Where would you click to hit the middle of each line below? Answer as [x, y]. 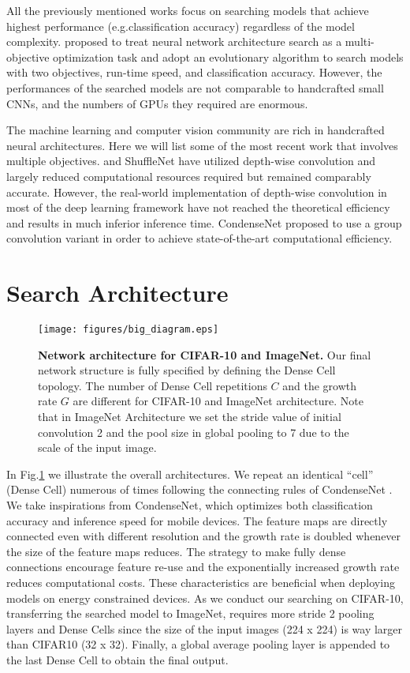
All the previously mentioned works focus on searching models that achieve [188, 10]
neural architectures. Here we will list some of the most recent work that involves [202, 145]
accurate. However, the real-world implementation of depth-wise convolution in [197, 192]
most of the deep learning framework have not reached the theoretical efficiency [198, 207]
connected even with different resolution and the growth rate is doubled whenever [204, 536]
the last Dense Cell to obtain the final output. [117, 659]
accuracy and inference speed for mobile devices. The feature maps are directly [197, 520]
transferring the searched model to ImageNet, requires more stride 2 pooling [190, 613]
